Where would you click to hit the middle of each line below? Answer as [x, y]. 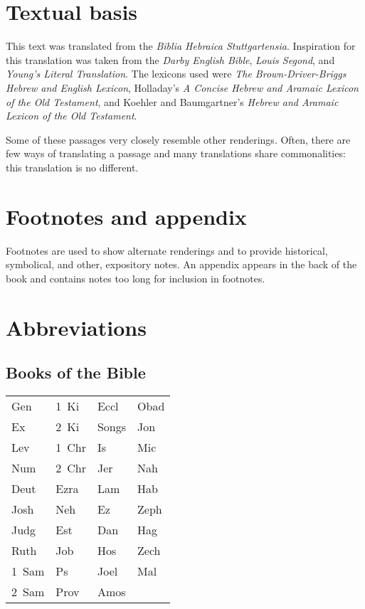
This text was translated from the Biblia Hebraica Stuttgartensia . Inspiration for [181, 46]
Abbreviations [76, 327]
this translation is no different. [72, 167]
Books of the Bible [76, 372]
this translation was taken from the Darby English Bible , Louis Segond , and [170, 59]
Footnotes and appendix [126, 216]
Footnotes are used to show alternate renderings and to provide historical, [167, 250]
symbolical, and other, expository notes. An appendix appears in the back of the [181, 264]
